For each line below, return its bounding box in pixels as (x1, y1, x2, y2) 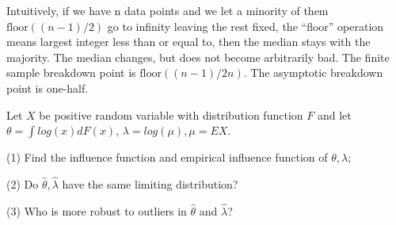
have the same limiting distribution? (62, 175, 238, 192)
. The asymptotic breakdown (243, 64, 383, 81)
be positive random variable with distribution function (39, 106, 303, 123)
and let (317, 106, 352, 123)
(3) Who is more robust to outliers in (6, 202, 187, 219)
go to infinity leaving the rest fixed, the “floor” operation (107, 17, 384, 34)
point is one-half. (6, 79, 89, 96)
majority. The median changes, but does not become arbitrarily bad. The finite (6, 48, 390, 65)
